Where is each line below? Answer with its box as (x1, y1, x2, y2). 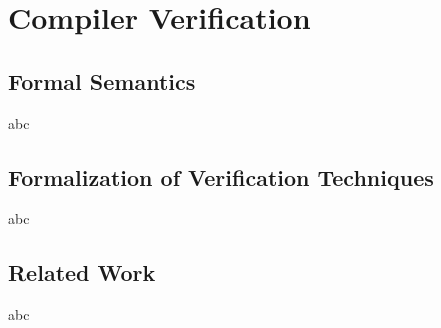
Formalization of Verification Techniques (8, 161, 434, 192)
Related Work (8, 257, 156, 288)
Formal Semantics (8, 65, 196, 96)
